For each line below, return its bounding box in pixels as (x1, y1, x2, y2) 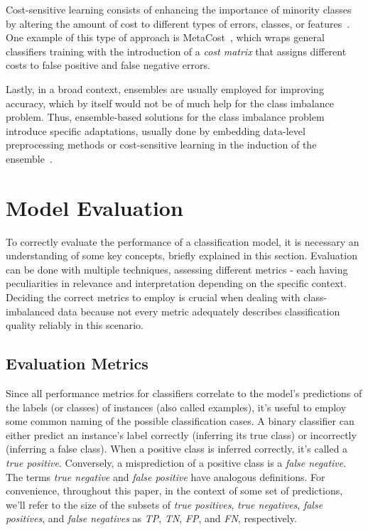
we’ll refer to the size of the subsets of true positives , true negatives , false (6, 497, 323, 512)
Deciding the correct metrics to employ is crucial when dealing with (6, 290, 301, 305)
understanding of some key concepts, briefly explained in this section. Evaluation (6, 248, 357, 263)
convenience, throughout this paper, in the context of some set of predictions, (6, 483, 343, 498)
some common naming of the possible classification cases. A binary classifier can (6, 413, 355, 428)
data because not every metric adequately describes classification (58, 303, 340, 318)
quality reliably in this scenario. (6, 318, 144, 332)
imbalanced (6, 303, 55, 318)
